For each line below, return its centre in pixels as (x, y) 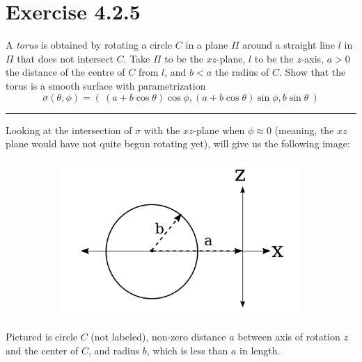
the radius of (242, 72)
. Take (137, 58)
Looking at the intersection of (69, 130)
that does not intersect (65, 58)
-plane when (219, 130)
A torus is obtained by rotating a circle (89, 45)
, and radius (114, 350)
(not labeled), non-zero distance (158, 337)
